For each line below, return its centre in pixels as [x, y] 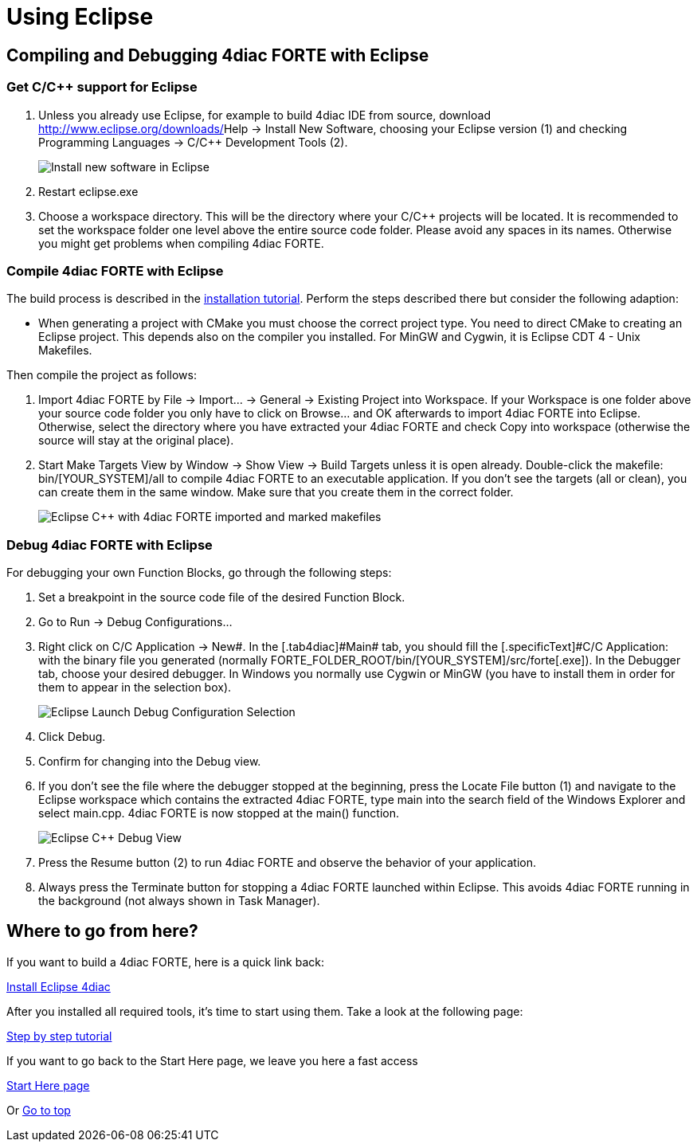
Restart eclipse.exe [88, 191]
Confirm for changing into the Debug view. [150, 762]
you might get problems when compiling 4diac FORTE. [181, 243]
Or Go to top [39, 1110]
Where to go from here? [102, 931]
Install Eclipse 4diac [59, 986]
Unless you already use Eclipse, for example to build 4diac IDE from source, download [264, 115]
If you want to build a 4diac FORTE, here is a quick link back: [166, 962]
